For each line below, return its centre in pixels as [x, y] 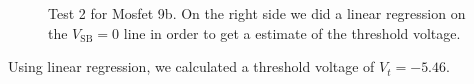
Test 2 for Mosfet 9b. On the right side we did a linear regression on [257, 13]
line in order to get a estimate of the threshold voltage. [292, 32]
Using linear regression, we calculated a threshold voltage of [191, 66]
